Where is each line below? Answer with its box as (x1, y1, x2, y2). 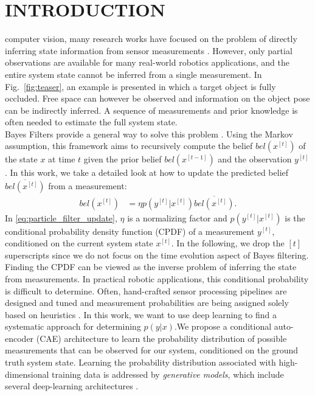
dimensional (5, 367, 49, 380)
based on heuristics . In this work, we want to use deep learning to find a (5, 308, 277, 321)
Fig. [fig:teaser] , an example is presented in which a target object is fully (5, 80, 276, 92)
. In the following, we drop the (171, 237, 285, 249)
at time (48, 153, 75, 165)
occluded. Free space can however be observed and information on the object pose (5, 92, 310, 105)
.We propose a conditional (174, 320, 272, 333)
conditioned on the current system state (5, 237, 153, 249)
